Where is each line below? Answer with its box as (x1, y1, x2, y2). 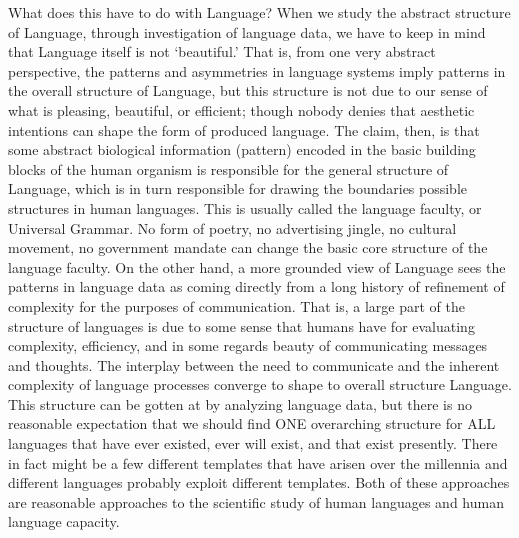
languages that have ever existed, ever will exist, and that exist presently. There (8, 433, 498, 454)
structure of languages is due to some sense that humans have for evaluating (8, 315, 475, 336)
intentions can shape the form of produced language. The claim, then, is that (8, 119, 480, 140)
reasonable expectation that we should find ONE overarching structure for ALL (8, 413, 496, 434)
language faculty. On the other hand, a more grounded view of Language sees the (8, 256, 506, 277)
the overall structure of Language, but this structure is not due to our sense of (8, 80, 488, 101)
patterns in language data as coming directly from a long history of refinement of (8, 276, 505, 297)
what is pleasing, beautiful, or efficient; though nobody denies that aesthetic (8, 99, 475, 120)
